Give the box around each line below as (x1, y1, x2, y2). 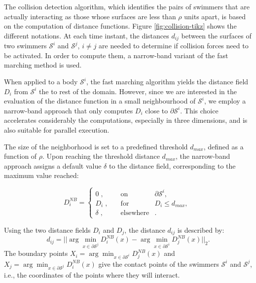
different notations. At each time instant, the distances (4, 30, 169, 40)
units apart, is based (184, 11, 246, 21)
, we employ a (204, 96, 246, 106)
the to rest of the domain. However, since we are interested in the (39, 86, 237, 96)
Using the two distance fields (4, 224, 91, 235)
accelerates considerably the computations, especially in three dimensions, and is (4, 115, 248, 125)
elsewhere (120, 210, 149, 217)
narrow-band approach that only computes (4, 105, 133, 115)
